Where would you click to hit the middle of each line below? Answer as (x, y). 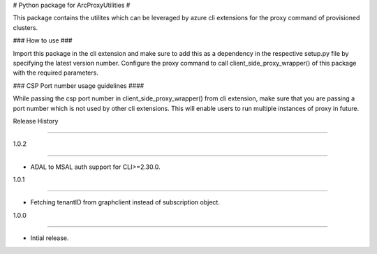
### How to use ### (43, 40)
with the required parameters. (56, 73)
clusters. (25, 27)
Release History (36, 121)
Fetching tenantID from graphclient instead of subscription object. (125, 202)
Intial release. (50, 238)
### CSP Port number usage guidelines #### (79, 85)
